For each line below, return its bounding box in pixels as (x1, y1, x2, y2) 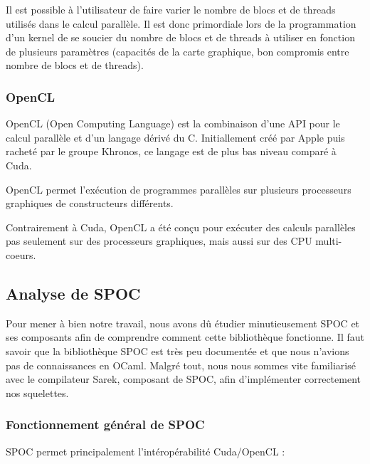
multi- (315, 233, 342, 248)
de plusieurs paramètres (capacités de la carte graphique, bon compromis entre (6, 43, 349, 58)
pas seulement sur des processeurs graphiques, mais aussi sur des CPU (6, 233, 312, 248)
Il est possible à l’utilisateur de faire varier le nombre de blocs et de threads (6, 2, 336, 16)
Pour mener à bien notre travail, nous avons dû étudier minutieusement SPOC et (6, 315, 360, 330)
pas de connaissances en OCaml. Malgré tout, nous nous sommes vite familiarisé (6, 357, 356, 372)
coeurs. (6, 247, 36, 262)
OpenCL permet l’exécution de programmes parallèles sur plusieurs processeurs (6, 181, 351, 196)
